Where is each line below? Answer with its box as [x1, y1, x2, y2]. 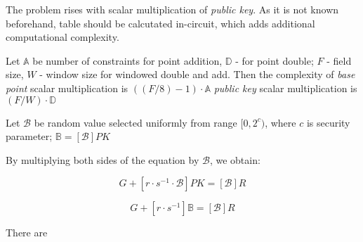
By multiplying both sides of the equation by [6, 152, 199, 167]
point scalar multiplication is [6, 80, 128, 95]
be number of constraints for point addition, [32, 53, 223, 68]
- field [326, 53, 352, 68]
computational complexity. [6, 30, 119, 44]
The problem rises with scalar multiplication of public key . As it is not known [6, 2, 339, 16]
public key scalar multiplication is [213, 80, 357, 95]
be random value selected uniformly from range [34, 115, 237, 129]
